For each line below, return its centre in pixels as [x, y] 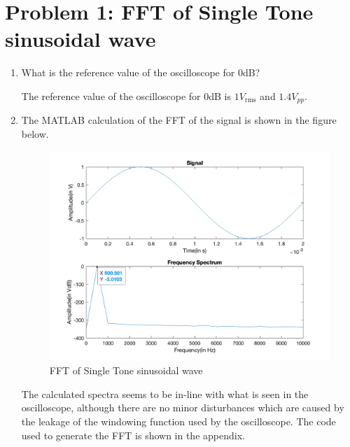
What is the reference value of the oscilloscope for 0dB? [141, 72]
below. [35, 133]
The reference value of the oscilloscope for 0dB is [126, 95]
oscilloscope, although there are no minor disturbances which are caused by [183, 407]
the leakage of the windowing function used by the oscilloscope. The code [178, 421]
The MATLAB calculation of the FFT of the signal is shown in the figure [179, 120]
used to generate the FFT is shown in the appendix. [133, 435]
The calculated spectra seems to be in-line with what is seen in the [165, 393]
